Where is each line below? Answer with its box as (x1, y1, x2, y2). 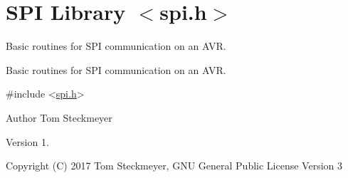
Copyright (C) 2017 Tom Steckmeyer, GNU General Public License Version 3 (6, 158, 342, 173)
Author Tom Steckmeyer (6, 110, 112, 125)
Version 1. (6, 134, 49, 149)
